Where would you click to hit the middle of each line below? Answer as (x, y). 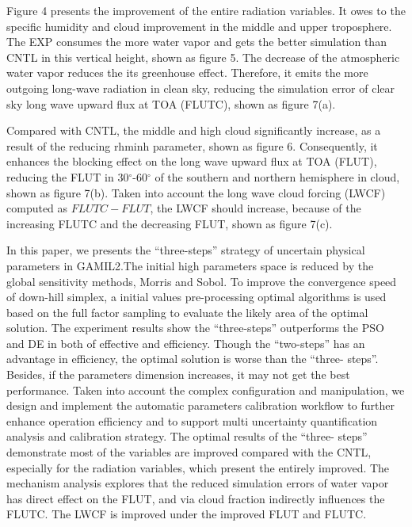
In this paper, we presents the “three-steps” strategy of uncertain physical (186, 250)
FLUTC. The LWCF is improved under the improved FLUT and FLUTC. (187, 514)
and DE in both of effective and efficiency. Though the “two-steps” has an (186, 343)
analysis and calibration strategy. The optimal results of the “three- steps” (187, 436)
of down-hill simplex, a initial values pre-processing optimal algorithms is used (196, 297)
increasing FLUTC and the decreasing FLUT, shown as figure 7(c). (170, 223)
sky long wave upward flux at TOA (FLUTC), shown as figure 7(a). (171, 103)
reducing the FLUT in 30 (68, 176)
